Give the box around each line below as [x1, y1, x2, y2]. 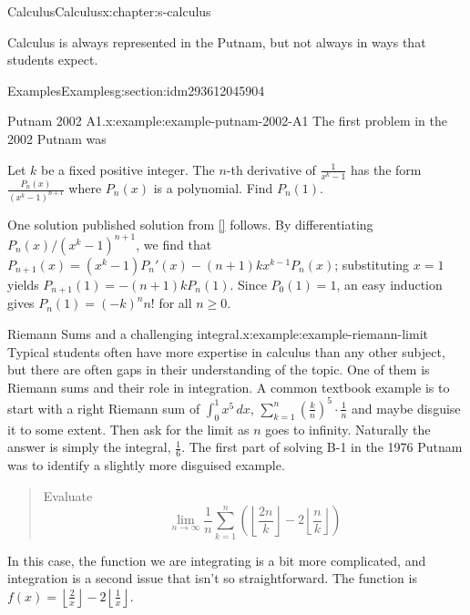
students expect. [7, 50, 98, 69]
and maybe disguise [351, 398, 461, 417]
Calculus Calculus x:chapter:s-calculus [7, 2, 211, 20]
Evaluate [43, 486, 93, 505]
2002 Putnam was [7, 128, 107, 148]
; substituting [334, 254, 410, 273]
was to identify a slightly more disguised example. [7, 456, 285, 475]
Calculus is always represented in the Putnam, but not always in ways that [7, 32, 426, 51]
